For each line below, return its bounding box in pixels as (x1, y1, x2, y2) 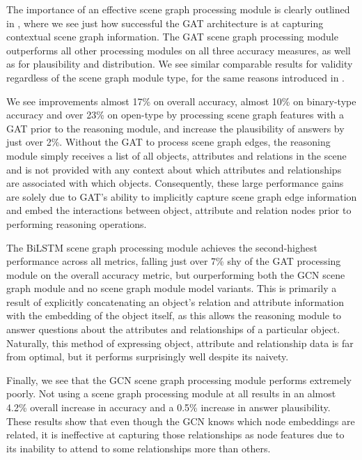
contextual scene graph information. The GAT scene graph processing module (6, 29, 338, 44)
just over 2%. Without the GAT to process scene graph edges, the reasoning (6, 135, 331, 149)
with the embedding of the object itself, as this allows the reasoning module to (6, 308, 342, 323)
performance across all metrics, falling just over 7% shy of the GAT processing (6, 254, 341, 268)
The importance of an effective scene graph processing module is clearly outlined (6, 2, 350, 16)
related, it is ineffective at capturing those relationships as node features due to (6, 427, 345, 442)
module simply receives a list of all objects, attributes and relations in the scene (6, 148, 347, 162)
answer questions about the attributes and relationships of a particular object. (6, 322, 340, 337)
